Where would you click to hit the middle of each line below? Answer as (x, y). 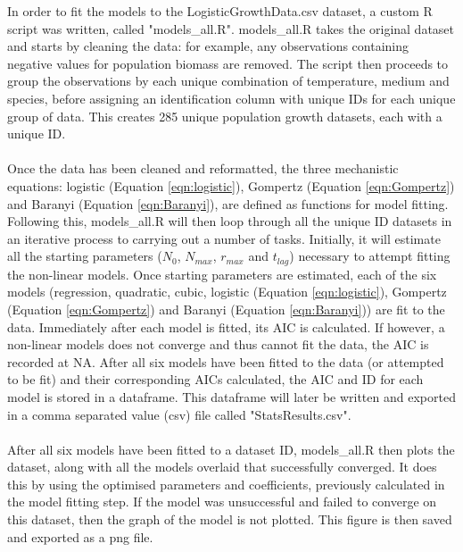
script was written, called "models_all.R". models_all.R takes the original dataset (231, 28)
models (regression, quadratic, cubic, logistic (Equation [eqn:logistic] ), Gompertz (227, 292)
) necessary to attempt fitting (370, 256)
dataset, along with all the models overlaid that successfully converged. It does (222, 467)
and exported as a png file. (80, 536)
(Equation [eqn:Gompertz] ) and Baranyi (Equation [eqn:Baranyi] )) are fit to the (226, 309)
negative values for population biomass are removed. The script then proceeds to (228, 63)
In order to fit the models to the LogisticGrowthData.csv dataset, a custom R (220, 11)
